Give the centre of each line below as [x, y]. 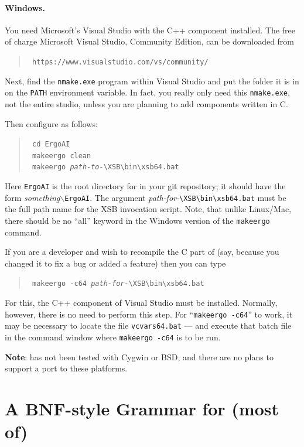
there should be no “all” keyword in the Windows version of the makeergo [137, 221]
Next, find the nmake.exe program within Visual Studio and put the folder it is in [152, 81]
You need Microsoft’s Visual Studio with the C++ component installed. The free [150, 30]
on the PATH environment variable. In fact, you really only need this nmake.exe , [147, 92]
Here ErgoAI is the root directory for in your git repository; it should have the [145, 186]
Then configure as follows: [51, 123]
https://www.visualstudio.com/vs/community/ [120, 62]
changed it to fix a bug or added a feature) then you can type [115, 263]
